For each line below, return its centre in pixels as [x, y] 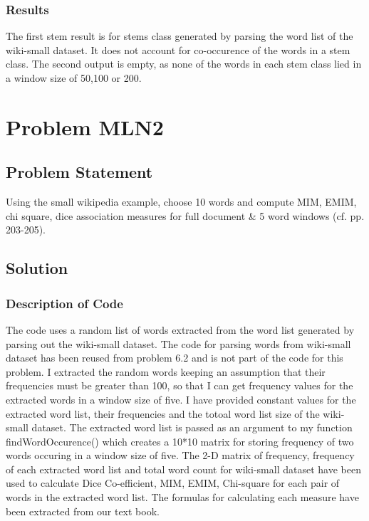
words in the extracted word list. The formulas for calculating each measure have [182, 497]
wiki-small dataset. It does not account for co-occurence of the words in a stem [178, 49]
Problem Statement [79, 172]
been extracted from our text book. [83, 511]
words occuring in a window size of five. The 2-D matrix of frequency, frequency [180, 455]
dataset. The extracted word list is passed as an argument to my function [192, 427]
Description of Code [64, 303]
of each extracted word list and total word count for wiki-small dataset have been [183, 469]
